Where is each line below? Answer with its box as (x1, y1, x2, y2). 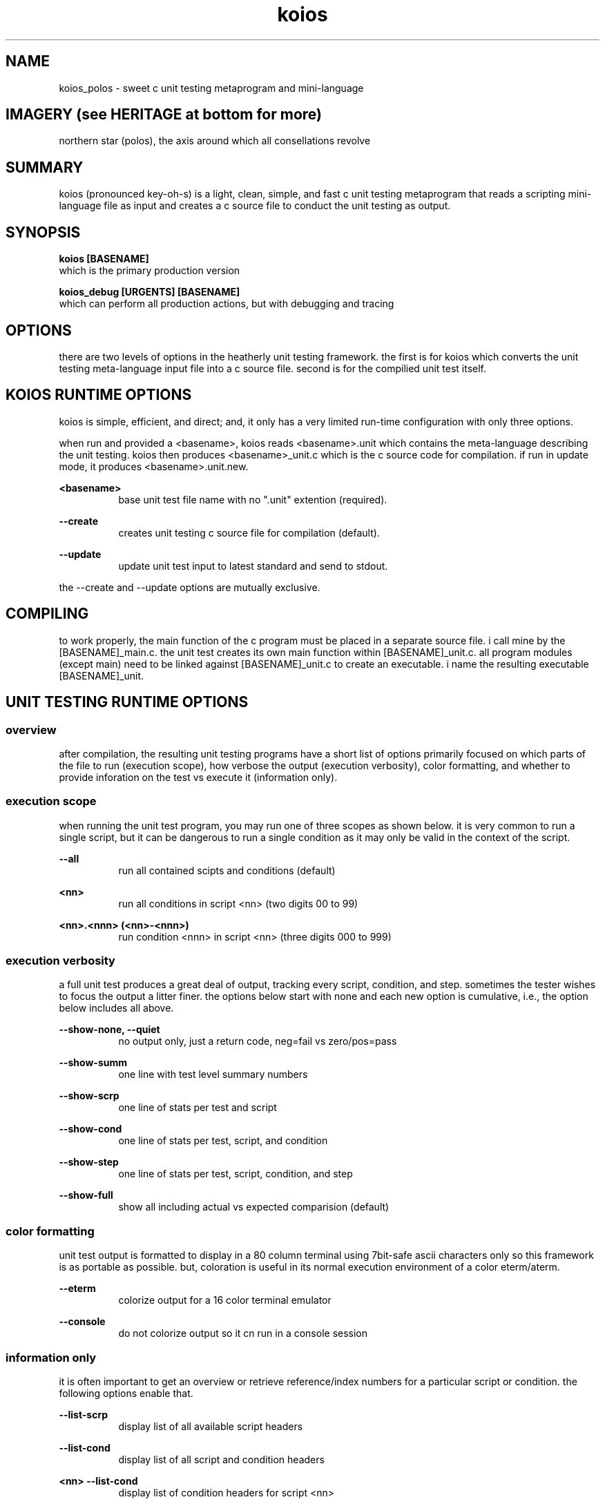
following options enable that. (59, 1387, 193, 1399)
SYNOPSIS (6, 223, 81, 241)
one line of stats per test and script (118, 1101, 277, 1114)
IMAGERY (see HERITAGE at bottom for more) (6, 106, 323, 124)
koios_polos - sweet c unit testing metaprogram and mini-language (59, 81, 364, 94)
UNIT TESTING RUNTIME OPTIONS (6, 693, 249, 711)
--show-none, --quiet (59, 1023, 160, 1036)
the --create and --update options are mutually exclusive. (59, 581, 320, 593)
